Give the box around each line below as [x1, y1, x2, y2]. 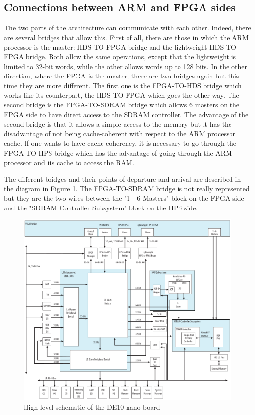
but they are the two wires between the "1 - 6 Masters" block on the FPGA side [4, 193, 244, 203]
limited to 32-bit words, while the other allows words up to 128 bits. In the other [4, 61, 247, 71]
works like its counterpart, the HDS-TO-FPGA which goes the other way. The [4, 90, 239, 100]
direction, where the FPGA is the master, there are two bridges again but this [4, 71, 239, 81]
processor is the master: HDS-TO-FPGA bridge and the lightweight [4, 42, 207, 52]
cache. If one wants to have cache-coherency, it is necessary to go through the [4, 138, 237, 148]
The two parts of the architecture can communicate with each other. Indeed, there [4, 23, 251, 33]
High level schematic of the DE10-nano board [24, 401, 160, 412]
